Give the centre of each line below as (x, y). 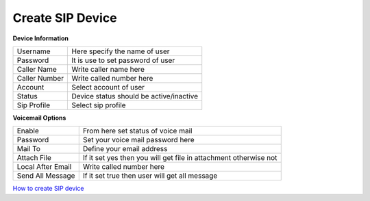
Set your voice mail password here (138, 140)
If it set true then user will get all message (150, 176)
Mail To (29, 149)
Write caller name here (108, 69)
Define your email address (125, 149)
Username (34, 51)
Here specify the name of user (121, 51)
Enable (28, 131)
